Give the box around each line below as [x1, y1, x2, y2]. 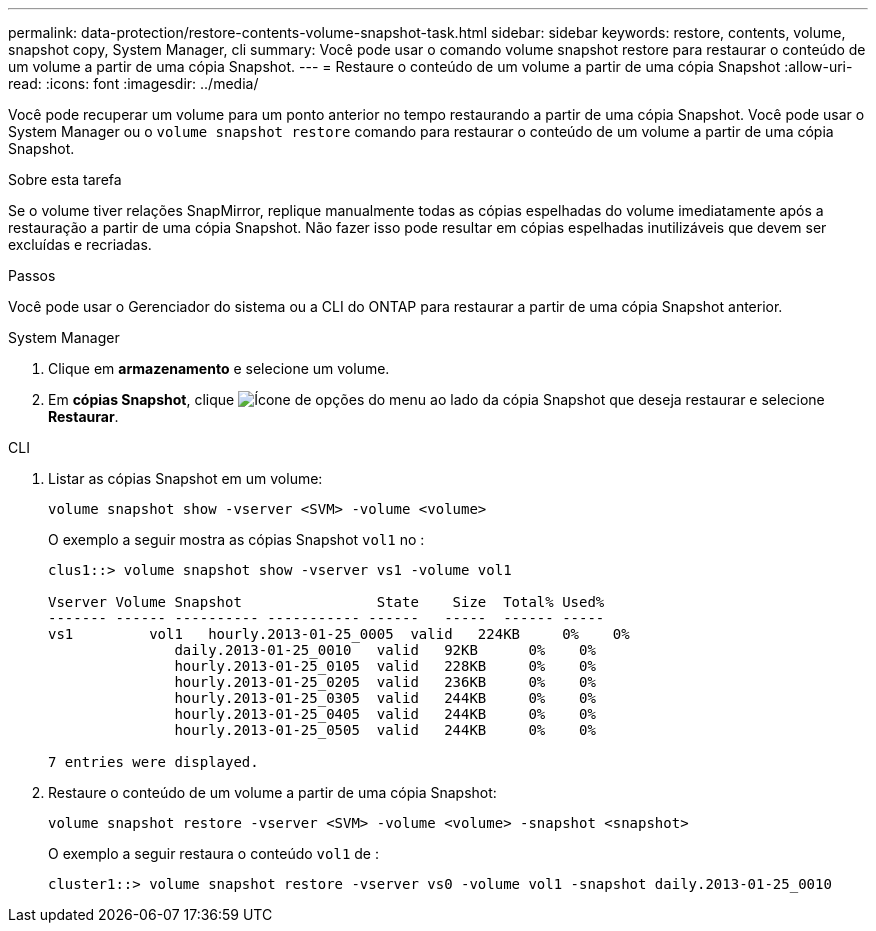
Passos [8, 267, 56, 284]
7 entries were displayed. [48, 754, 259, 770]
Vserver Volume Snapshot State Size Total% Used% [48, 594, 605, 610]
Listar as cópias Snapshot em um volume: [48, 470, 323, 487]
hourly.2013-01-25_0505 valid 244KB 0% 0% [174, 722, 596, 738]
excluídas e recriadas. [8, 236, 152, 253]
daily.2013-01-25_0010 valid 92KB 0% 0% [174, 642, 596, 658]
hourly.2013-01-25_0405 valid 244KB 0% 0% [174, 706, 596, 722]
